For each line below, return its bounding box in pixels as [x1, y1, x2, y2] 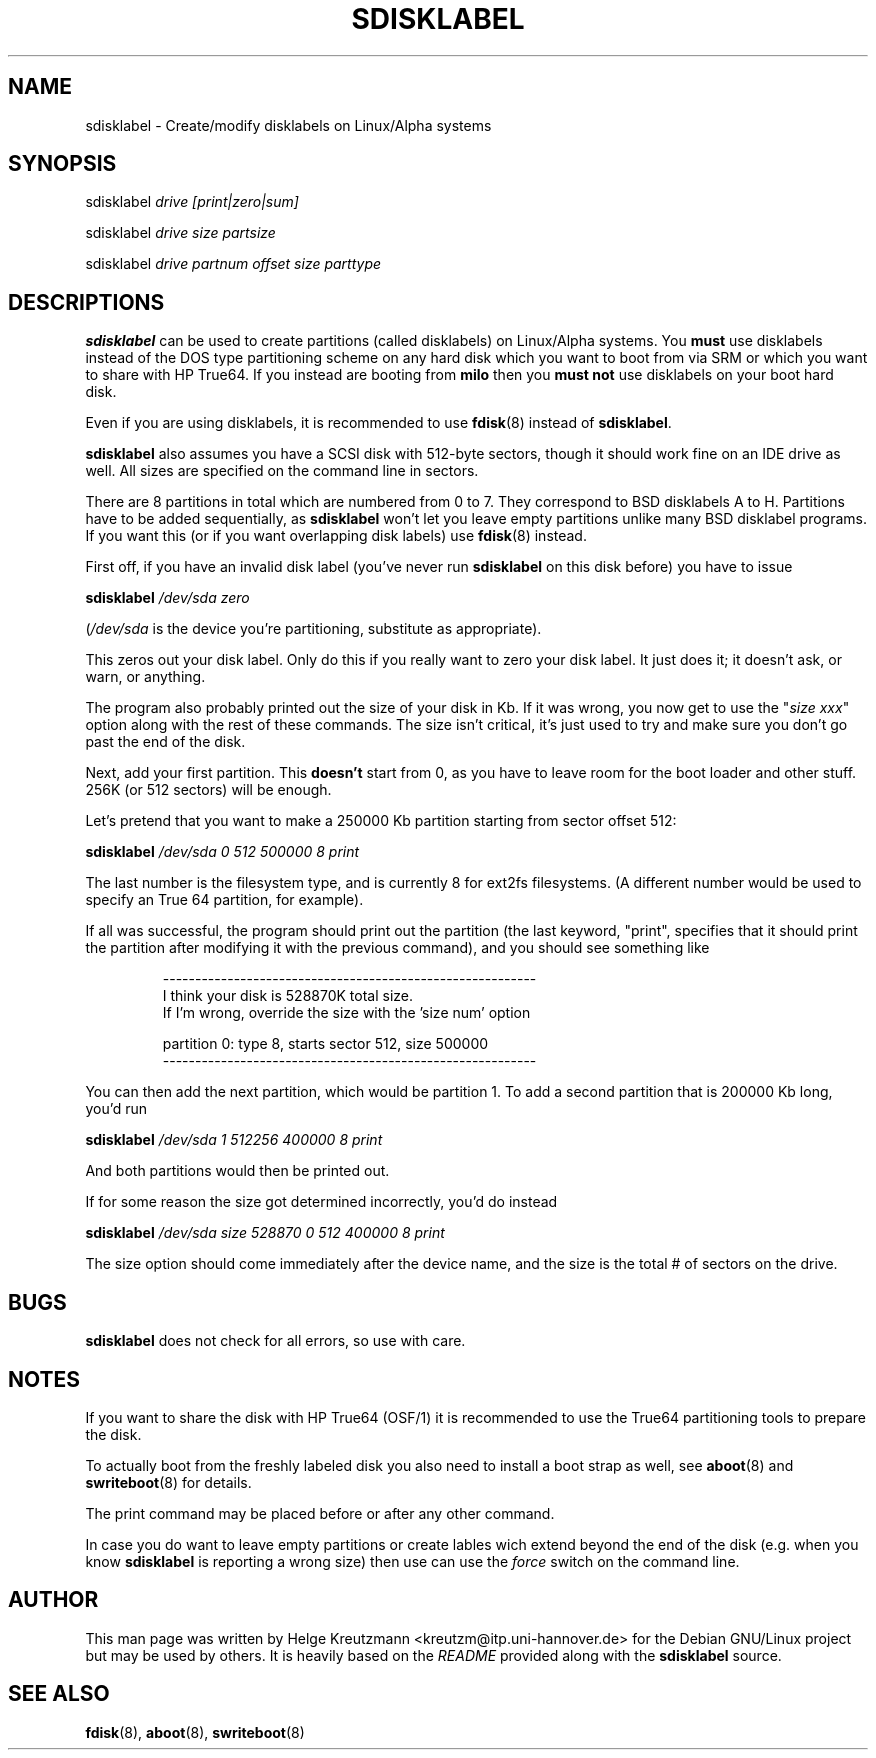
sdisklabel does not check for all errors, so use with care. [85, 1332, 466, 1350]
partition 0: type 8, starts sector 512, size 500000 [162, 1035, 489, 1053]
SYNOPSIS [8, 151, 117, 177]
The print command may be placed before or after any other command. [85, 1504, 555, 1522]
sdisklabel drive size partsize [85, 224, 276, 242]
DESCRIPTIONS [8, 289, 165, 315]
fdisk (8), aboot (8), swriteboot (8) [85, 1723, 305, 1741]
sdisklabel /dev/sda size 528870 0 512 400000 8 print [85, 1224, 445, 1242]
